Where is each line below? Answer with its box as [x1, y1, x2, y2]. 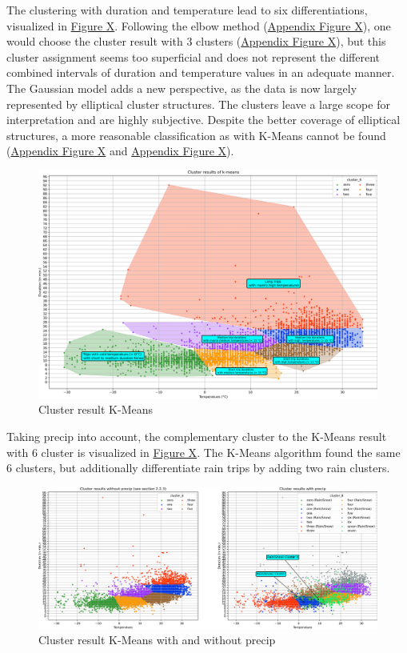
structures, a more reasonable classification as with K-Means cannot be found [6, 126, 386, 143]
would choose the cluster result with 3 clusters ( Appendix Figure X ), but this [6, 33, 386, 50]
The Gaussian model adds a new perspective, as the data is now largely [6, 79, 357, 96]
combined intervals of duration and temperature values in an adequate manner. [6, 64, 395, 81]
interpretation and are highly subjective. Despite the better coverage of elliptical [6, 111, 401, 128]
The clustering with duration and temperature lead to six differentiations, [6, 2, 368, 18]
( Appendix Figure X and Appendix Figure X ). [6, 142, 234, 159]
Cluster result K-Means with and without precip [38, 631, 276, 648]
